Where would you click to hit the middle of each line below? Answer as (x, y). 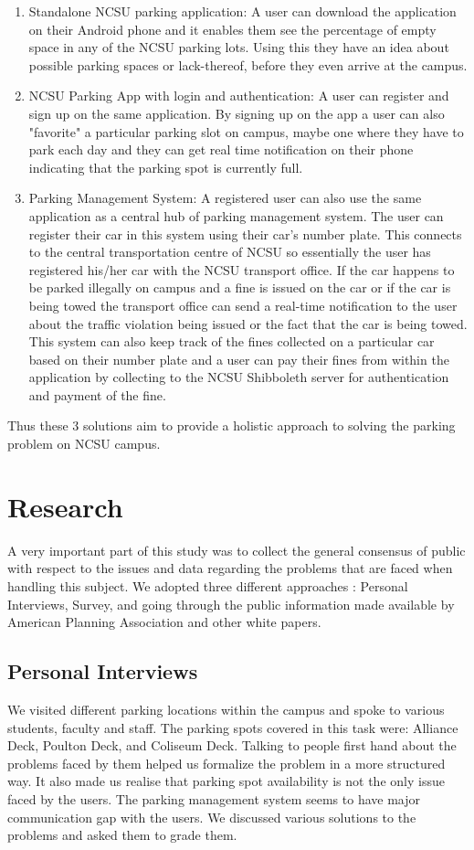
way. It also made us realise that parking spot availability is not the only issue (226, 781)
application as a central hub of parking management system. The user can (236, 215)
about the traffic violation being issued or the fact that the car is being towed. (248, 323)
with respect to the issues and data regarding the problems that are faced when (230, 568)
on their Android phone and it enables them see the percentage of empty (232, 29)
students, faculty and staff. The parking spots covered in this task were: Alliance (233, 727)
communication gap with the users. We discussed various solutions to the (212, 817)
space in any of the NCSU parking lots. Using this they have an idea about (239, 47)
